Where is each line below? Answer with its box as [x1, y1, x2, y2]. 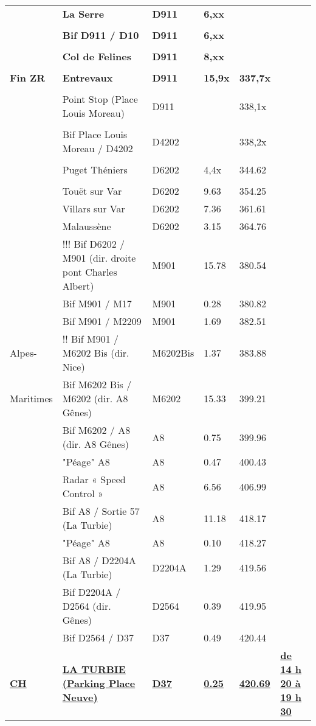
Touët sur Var [62, 184, 122, 198]
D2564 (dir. [62, 599, 111, 613]
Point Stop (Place [62, 92, 138, 106]
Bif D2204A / [62, 585, 121, 599]
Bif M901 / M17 [62, 296, 132, 310]
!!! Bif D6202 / [62, 237, 125, 251]
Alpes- [10, 346, 37, 360]
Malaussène [62, 219, 111, 233]
